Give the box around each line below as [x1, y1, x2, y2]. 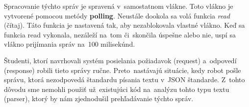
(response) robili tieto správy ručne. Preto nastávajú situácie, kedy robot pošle [4, 65, 241, 75]
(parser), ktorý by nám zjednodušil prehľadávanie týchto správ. [4, 93, 194, 104]
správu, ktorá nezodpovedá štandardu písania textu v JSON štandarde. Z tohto [4, 74, 245, 85]
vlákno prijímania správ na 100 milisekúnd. [4, 39, 135, 49]
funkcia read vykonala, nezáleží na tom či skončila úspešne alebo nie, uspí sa [4, 29, 236, 39]
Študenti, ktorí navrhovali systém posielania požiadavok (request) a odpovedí [4, 55, 237, 65]
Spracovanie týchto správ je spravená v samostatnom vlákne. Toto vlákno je [4, 1, 233, 11]
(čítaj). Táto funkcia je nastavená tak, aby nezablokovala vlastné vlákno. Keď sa [4, 20, 245, 30]
